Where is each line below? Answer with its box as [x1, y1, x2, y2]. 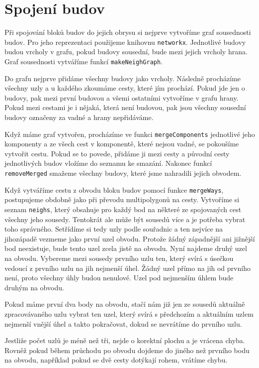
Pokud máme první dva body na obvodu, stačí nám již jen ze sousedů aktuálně [4, 299, 245, 309]
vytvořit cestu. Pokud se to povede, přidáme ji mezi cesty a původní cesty [4, 148, 230, 158]
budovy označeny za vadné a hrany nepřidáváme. [4, 112, 154, 122]
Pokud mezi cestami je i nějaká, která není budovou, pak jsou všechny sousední [4, 102, 246, 113]
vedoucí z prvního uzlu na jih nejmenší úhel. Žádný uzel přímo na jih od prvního [4, 262, 251, 273]
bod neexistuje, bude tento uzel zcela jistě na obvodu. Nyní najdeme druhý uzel [4, 243, 247, 253]
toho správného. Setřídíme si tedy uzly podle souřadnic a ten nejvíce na [4, 224, 223, 234]
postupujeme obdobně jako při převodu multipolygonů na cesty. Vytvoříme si [4, 194, 240, 205]
